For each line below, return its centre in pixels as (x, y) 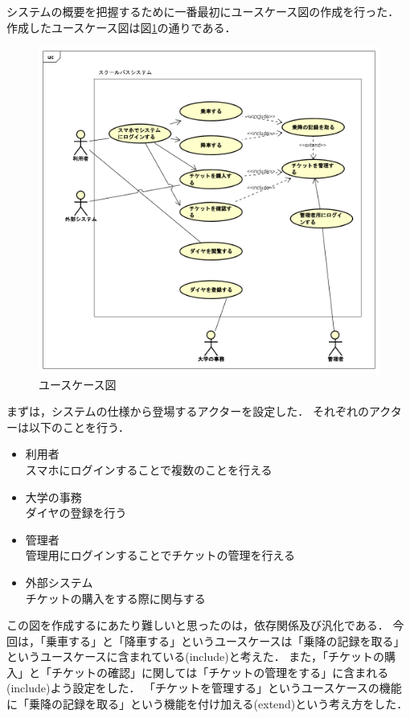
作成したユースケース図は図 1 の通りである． (121, 27)
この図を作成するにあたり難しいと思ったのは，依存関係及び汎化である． (198, 625)
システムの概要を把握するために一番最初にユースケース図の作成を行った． (203, 11)
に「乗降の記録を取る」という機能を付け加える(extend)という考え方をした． (207, 704)
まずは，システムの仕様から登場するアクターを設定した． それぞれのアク (199, 411)
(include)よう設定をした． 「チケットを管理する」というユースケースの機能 (204, 688)
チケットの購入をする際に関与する (115, 598)
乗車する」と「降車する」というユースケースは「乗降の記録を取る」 (225, 640)
